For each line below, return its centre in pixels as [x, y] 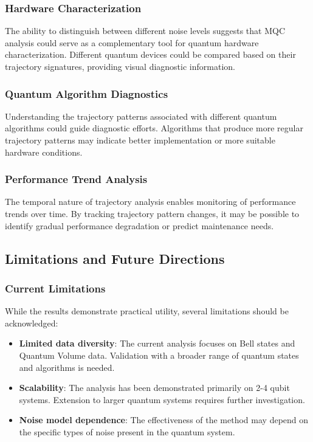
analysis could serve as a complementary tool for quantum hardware [132, 42]
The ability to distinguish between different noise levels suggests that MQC [145, 31]
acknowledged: [32, 323]
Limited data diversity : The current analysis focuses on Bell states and [157, 343]
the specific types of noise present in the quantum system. [127, 431]
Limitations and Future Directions [115, 258]
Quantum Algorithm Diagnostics [87, 93]
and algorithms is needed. [67, 367]
